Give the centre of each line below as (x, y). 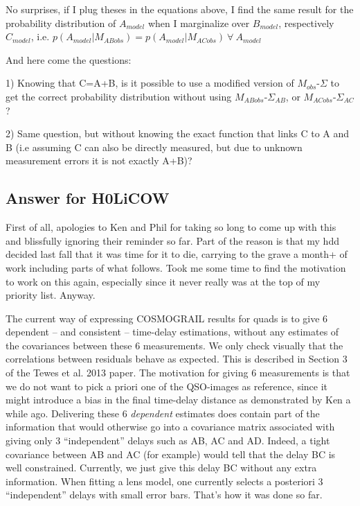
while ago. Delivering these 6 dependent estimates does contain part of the (163, 413)
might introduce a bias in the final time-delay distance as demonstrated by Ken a (178, 400)
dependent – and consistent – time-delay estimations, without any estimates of (172, 332)
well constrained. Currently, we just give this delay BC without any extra (161, 468)
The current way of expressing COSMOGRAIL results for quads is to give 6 (167, 318)
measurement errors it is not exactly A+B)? (99, 160)
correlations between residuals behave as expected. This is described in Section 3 (177, 359)
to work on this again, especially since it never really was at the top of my (163, 281)
